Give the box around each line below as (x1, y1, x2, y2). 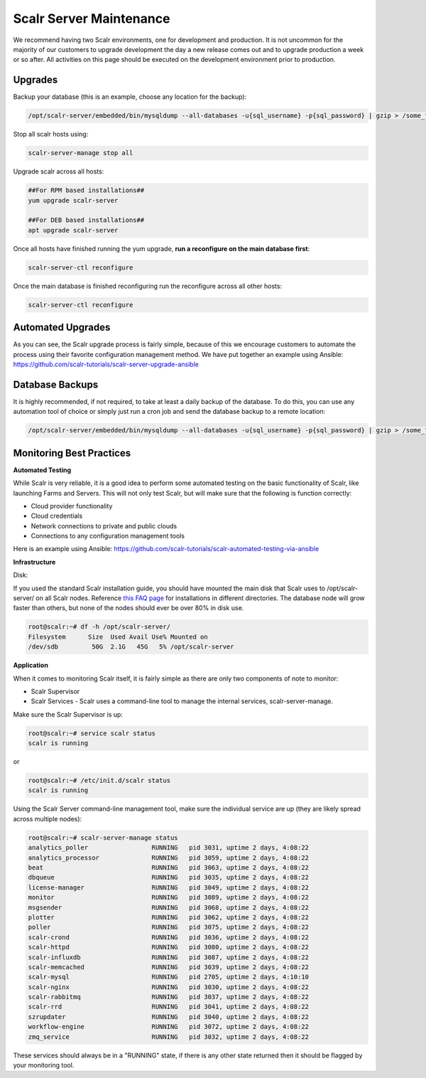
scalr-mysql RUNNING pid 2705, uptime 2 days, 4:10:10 (28, 973, 309, 981)
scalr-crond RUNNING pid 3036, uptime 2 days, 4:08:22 (28, 933, 309, 941)
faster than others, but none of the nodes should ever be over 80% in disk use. (13, 604, 244, 612)
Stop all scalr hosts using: (13, 130, 89, 139)
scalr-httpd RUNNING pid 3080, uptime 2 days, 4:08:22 (28, 943, 309, 951)
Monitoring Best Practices (13, 447, 131, 459)
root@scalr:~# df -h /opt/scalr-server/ (28, 623, 170, 631)
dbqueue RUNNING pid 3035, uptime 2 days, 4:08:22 (28, 873, 309, 882)
